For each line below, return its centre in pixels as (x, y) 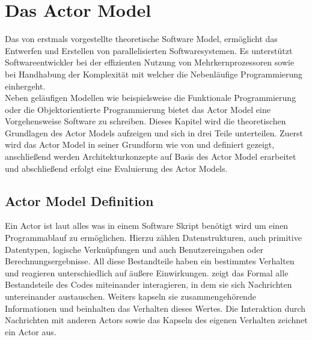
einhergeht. (25, 86)
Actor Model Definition (79, 200)
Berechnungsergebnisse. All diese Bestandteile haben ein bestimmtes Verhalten (150, 261)
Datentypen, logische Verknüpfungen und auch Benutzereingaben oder (134, 249)
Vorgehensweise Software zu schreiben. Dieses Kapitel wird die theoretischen (145, 121)
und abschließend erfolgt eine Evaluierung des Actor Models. (116, 168)
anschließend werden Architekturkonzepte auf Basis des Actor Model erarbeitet (151, 156)
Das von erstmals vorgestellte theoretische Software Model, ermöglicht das (141, 39)
